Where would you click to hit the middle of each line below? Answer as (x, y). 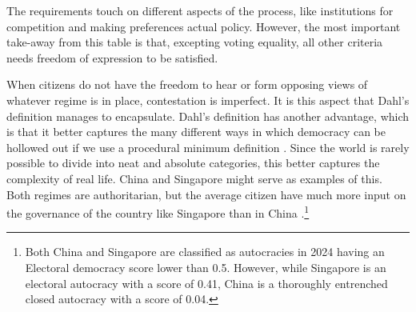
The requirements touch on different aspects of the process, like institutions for (200, 10)
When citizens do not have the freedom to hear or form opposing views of (187, 84)
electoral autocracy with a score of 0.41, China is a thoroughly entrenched (206, 283)
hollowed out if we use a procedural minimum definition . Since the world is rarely (208, 147)
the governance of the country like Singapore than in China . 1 (158, 212)
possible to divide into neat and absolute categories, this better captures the (193, 163)
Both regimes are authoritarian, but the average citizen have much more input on (206, 194)
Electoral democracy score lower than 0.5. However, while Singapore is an (206, 267)
